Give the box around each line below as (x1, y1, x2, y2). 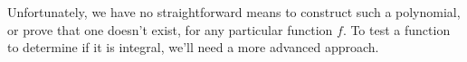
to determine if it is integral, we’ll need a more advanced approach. (7, 38, 379, 57)
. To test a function (342, 20, 451, 39)
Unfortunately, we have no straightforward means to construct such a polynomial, (7, 3, 461, 21)
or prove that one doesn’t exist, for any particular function (7, 20, 333, 39)
